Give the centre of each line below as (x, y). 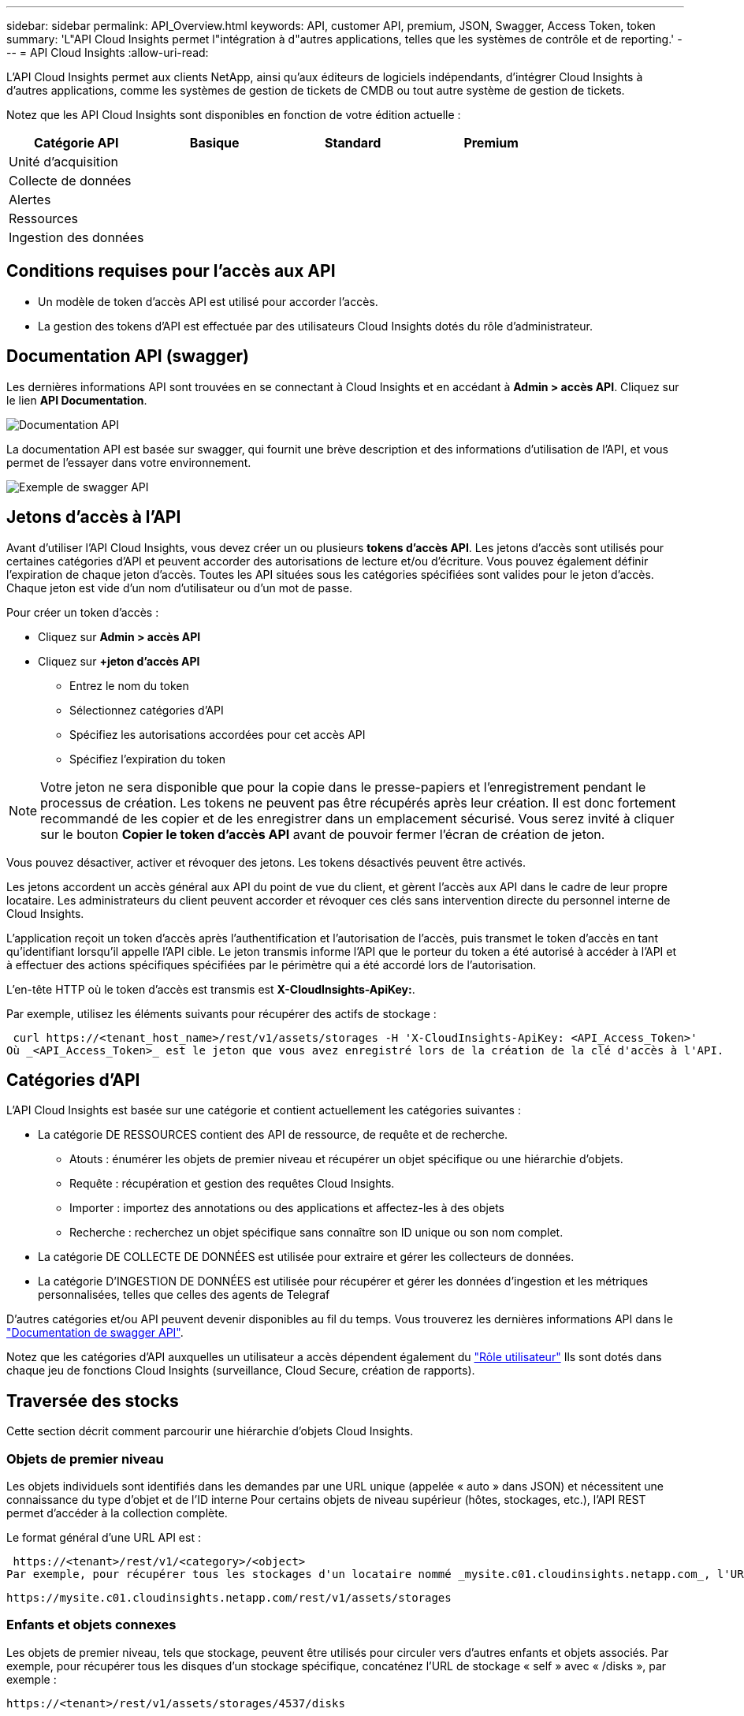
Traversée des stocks (93, 1401)
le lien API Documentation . (77, 400)
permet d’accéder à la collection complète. (117, 1513)
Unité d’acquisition (63, 162)
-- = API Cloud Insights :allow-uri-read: (108, 52)
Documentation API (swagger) (128, 356)
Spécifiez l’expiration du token (148, 759)
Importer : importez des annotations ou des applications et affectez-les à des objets (287, 1208)
